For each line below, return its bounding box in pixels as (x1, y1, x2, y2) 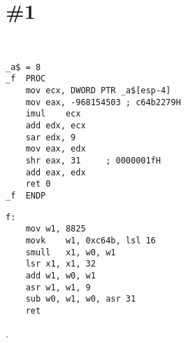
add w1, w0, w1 (25, 270, 96, 281)
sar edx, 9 (25, 132, 76, 142)
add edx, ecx (25, 121, 86, 130)
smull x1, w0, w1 (25, 247, 116, 257)
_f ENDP (6, 190, 46, 201)
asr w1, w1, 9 (25, 282, 91, 292)
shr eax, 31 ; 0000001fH (25, 155, 161, 166)
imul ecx (25, 109, 81, 119)
